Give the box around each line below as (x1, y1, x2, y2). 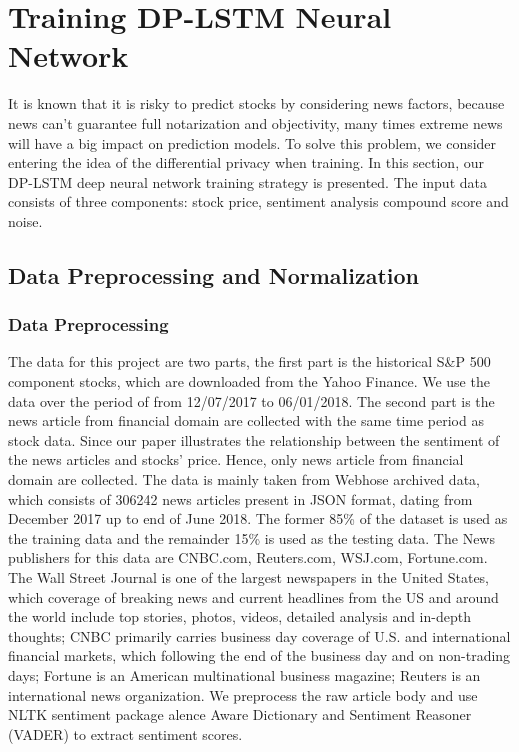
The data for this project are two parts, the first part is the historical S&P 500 (8, 351, 491, 372)
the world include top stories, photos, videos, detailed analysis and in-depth (8, 606, 471, 627)
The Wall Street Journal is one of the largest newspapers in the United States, (8, 567, 490, 587)
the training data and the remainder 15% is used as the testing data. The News (8, 527, 495, 548)
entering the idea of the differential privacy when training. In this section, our (8, 152, 484, 173)
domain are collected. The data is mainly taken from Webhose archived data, (8, 469, 480, 490)
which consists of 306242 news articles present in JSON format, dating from (8, 488, 473, 509)
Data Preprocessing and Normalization (8, 259, 420, 290)
